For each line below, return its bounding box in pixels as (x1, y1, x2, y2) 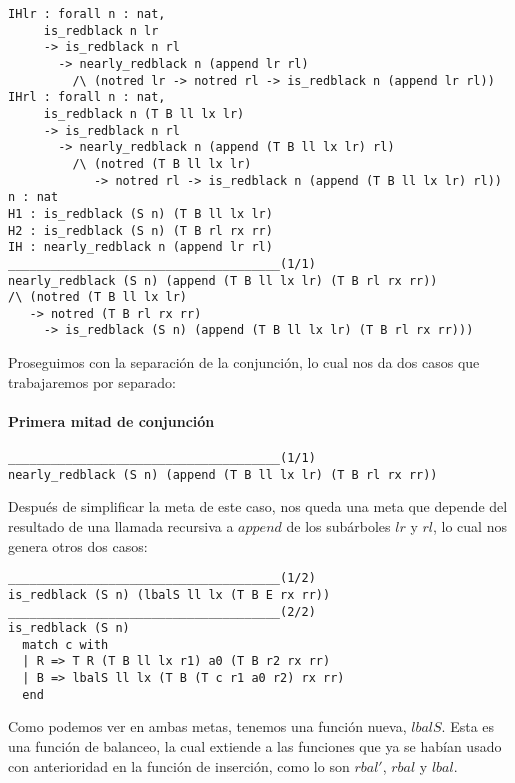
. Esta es (441, 716, 495, 737)
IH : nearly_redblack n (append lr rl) (8, 240, 273, 255)
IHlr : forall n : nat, (8, 7, 166, 21)
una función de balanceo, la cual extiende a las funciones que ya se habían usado (8, 736, 502, 757)
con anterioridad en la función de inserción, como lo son (8, 755, 350, 776)
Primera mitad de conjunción (8, 410, 215, 431)
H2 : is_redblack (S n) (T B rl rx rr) (8, 223, 273, 238)
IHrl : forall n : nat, (8, 90, 166, 105)
